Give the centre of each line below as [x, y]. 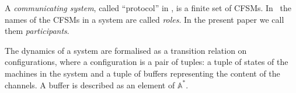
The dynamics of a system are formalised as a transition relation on [126, 50]
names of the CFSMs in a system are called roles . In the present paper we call [144, 19]
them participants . [37, 31]
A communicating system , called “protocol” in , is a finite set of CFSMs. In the [148, 8]
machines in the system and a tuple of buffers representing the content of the [142, 73]
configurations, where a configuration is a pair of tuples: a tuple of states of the [147, 62]
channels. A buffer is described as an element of [90, 85]
